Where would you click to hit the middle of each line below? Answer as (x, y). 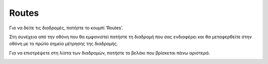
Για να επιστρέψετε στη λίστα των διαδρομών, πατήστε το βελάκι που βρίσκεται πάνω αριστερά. (110, 53)
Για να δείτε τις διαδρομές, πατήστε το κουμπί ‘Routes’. (66, 28)
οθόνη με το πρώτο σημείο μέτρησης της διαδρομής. (64, 44)
